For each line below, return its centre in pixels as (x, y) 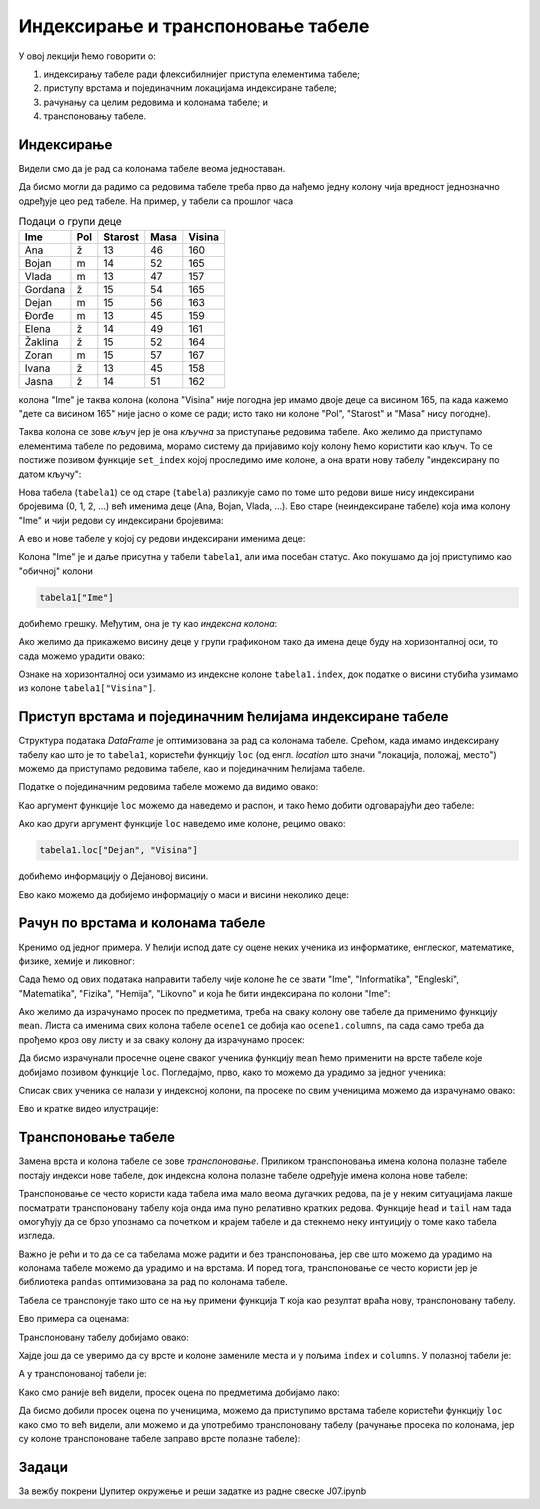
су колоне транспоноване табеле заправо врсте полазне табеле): (159, 1438)
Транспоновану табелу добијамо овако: (104, 1337)
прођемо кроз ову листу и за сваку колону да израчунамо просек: (161, 1039)
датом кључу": (50, 474)
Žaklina (41, 342)
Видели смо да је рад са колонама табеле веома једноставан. (152, 169)
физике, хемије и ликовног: (76, 961)
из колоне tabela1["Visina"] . (87, 688)
